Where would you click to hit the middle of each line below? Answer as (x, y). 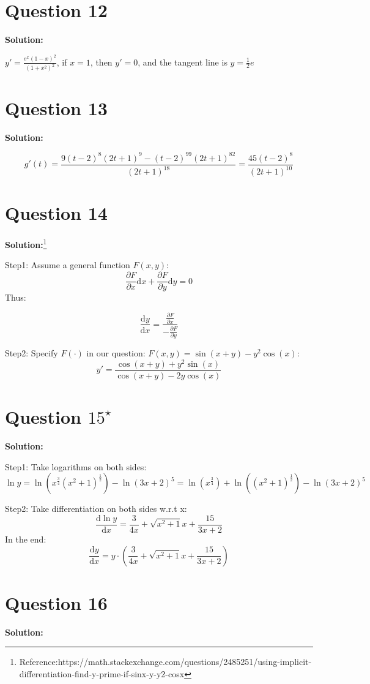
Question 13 (56, 107)
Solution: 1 (26, 243)
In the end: (26, 539)
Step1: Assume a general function (68, 265)
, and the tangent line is (183, 62)
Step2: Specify (31, 353)
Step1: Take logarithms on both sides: (76, 466)
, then (101, 62)
